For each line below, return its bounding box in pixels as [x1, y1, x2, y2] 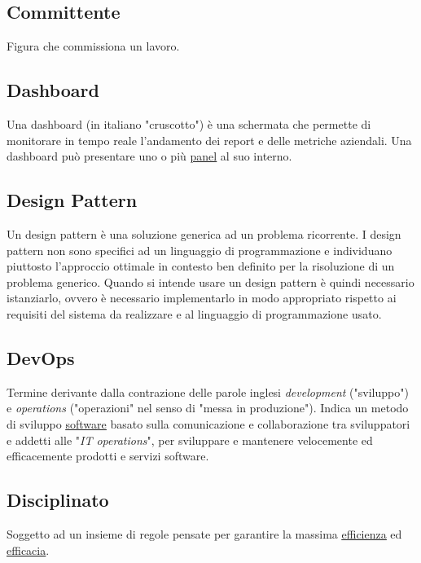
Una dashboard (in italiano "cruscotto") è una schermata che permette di [7, 116, 371, 132]
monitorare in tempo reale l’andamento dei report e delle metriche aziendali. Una [7, 131, 412, 148]
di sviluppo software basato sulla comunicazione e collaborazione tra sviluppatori [7, 415, 410, 432]
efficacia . [7, 541, 50, 558]
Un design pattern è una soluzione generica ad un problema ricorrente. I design [7, 225, 401, 242]
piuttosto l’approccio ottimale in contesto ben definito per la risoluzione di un [7, 257, 395, 275]
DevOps [7, 345, 75, 370]
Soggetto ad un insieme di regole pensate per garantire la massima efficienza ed [7, 525, 402, 542]
